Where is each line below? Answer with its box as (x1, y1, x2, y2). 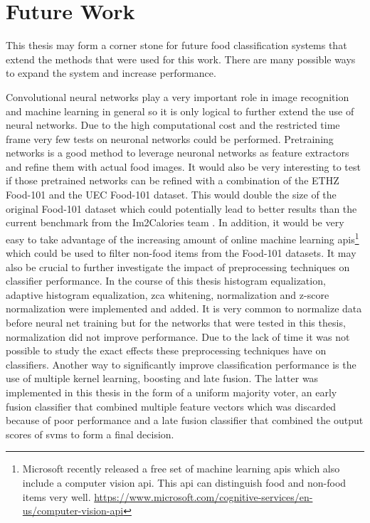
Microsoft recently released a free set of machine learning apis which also (22, 461, 340, 476)
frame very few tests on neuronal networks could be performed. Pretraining (6, 131, 334, 146)
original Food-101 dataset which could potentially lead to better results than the (6, 201, 357, 216)
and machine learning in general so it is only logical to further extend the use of (6, 103, 354, 118)
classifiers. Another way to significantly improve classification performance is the (6, 356, 356, 371)
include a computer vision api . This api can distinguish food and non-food (22, 475, 347, 490)
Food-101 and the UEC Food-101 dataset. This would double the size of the (6, 187, 337, 202)
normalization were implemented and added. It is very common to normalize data (6, 301, 362, 316)
